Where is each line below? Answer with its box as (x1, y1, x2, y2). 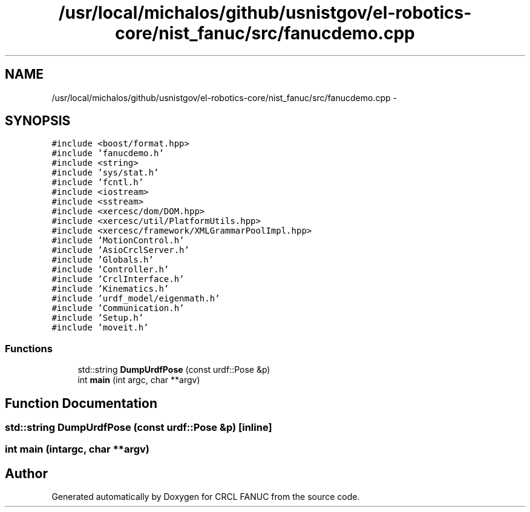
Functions (5, 342, 53, 355)
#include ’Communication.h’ (51, 303, 185, 313)
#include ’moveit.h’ (51, 323, 149, 333)
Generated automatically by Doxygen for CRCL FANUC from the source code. (51, 491, 360, 502)
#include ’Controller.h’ (51, 264, 169, 275)
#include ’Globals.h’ (51, 255, 154, 265)
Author (5, 465, 48, 481)
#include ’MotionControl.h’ (51, 235, 185, 246)
